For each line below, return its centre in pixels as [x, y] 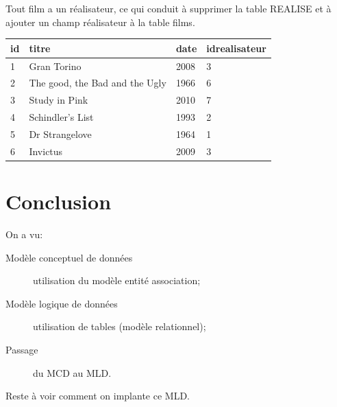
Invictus [46, 151]
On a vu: [24, 234]
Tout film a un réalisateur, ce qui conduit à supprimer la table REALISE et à [168, 8]
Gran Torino [55, 66]
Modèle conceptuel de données [69, 257]
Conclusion [59, 201]
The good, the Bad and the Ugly [98, 83]
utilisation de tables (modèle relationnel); [120, 326]
